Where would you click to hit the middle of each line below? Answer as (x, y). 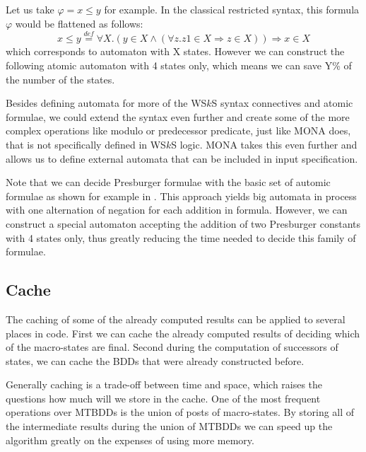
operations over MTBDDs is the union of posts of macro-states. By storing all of (180, 412)
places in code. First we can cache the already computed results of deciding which (183, 333)
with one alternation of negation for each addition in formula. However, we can (177, 210)
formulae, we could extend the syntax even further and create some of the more (178, 116)
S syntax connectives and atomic (282, 103)
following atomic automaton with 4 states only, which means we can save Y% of (179, 65)
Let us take (30, 9)
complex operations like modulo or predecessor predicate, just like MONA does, (178, 131)
